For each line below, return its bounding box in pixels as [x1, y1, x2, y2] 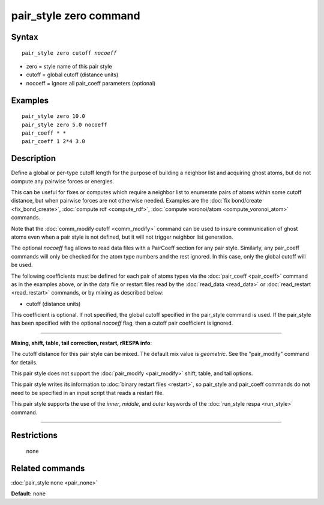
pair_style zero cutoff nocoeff [22, 49, 117, 57]
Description [11, 153, 56, 164]
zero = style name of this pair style [26, 63, 112, 70]
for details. [11, 358, 38, 366]
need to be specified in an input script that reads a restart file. [11, 389, 164, 396]
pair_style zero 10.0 [22, 113, 85, 120]
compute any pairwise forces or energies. [11, 177, 114, 185]
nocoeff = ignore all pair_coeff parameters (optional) [26, 79, 156, 87]
